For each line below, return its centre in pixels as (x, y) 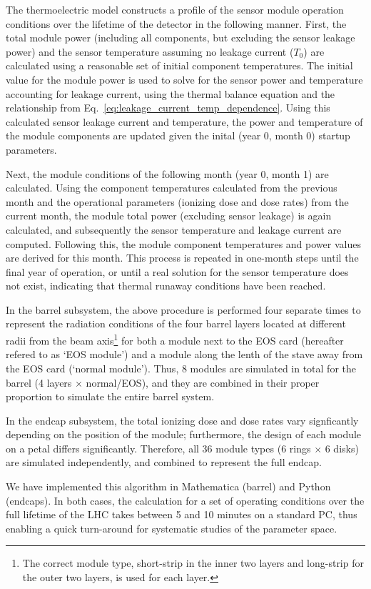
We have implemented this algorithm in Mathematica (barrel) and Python (168, 486)
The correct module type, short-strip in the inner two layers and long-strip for (193, 563)
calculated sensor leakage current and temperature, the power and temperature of (184, 121)
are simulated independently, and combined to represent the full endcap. (164, 462)
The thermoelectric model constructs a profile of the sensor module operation (175, 9)
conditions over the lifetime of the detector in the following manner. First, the (176, 23)
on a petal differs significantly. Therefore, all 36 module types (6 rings (158, 448)
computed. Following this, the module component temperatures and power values (183, 243)
